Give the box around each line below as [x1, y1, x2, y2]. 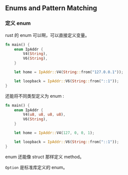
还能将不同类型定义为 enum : [5, 93, 64, 99]
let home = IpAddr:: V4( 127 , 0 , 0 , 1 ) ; [14, 131, 95, 136]
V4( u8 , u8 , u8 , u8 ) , [23, 112, 66, 117]
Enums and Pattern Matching [5, 4, 97, 12]
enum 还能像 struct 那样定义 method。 [5, 154, 85, 160]
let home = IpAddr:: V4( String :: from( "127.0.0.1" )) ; [14, 70, 124, 75]
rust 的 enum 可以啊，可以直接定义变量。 [5, 32, 90, 38]
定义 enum [5, 20, 31, 27]
